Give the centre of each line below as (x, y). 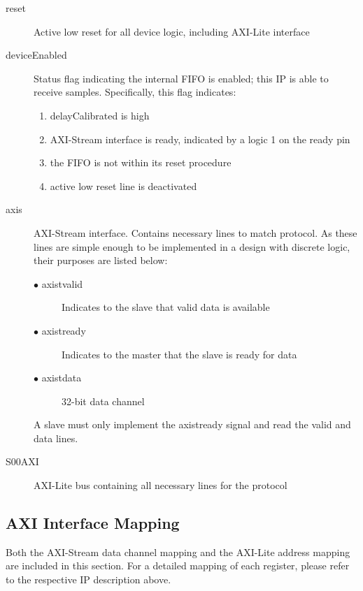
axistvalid (62, 283)
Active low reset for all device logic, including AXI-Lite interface (172, 31)
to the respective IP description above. (88, 579)
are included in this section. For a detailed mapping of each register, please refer (178, 566)
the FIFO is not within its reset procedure (141, 162)
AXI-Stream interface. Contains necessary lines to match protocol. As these (195, 232)
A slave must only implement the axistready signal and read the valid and (192, 424)
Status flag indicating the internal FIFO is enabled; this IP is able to (181, 78)
